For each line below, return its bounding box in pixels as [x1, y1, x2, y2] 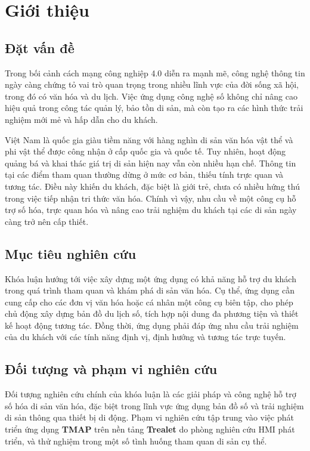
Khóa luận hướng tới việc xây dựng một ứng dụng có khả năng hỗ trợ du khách [5, 272, 296, 285]
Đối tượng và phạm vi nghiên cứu [5, 360, 218, 378]
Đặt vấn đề [5, 38, 75, 57]
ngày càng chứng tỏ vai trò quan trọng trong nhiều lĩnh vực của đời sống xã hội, [5, 78, 299, 91]
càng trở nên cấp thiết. [5, 215, 89, 227]
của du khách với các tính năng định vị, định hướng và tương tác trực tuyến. [5, 330, 286, 343]
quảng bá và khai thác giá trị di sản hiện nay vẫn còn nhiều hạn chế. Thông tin [5, 156, 296, 169]
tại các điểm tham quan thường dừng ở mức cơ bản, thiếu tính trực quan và [5, 168, 284, 181]
